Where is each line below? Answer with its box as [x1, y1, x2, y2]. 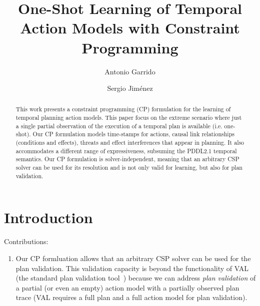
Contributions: [4, 236, 48, 247]
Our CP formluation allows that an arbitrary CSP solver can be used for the [15, 253, 251, 263]
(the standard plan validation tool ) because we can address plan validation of [15, 273, 256, 283]
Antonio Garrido [104, 66, 155, 76]
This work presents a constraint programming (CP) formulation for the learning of [15, 105, 231, 113]
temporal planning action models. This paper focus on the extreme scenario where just [15, 113, 242, 122]
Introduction [4, 207, 93, 228]
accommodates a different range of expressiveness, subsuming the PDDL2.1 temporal [15, 146, 237, 155]
